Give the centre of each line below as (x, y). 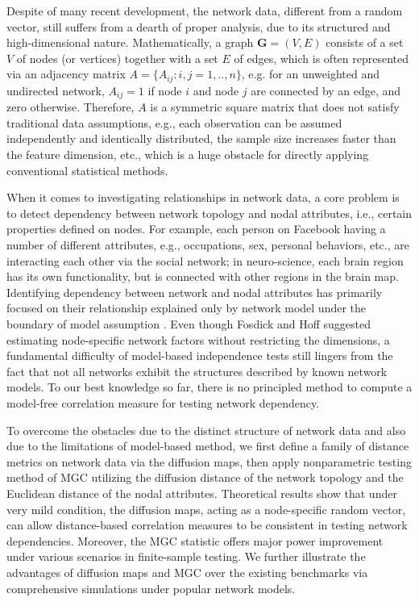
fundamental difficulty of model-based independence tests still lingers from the (200, 355)
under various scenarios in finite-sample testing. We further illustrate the (186, 556)
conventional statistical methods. (87, 170)
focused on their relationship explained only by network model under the (187, 308)
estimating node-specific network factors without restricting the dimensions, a (198, 339)
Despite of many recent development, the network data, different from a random (205, 10)
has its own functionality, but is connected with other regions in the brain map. (203, 276)
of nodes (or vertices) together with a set (117, 58)
